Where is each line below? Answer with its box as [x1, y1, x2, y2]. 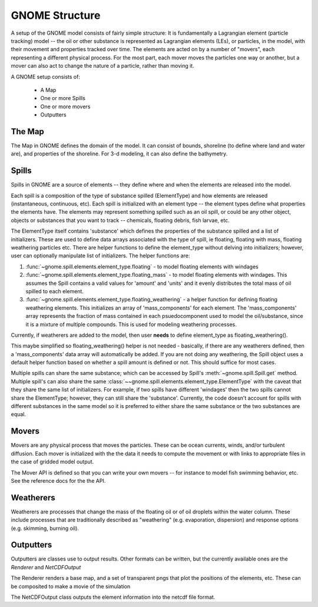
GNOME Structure [11, 9, 101, 22]
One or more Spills [40, 95, 85, 102]
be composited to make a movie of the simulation [11, 583, 131, 590]
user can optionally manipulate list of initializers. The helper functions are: [11, 252, 190, 259]
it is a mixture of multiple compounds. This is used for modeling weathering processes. [25, 321, 237, 328]
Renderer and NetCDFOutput [11, 563, 81, 570]
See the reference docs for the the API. [11, 477, 106, 484]
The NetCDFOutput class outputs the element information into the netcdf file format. [11, 593, 216, 601]
